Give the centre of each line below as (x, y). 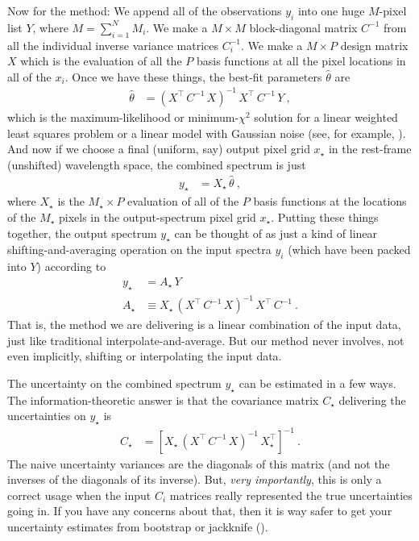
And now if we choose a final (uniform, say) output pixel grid (159, 149)
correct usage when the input (79, 495)
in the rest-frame (370, 149)
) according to (71, 266)
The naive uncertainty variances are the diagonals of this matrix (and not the (199, 463)
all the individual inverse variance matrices (113, 45)
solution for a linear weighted (326, 117)
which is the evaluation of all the (101, 61)
